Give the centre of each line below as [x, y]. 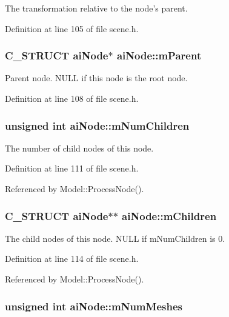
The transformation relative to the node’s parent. [96, 8]
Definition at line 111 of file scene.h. [72, 168]
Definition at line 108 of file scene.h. [72, 98]
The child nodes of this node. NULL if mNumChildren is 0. [115, 238]
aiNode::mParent [159, 55]
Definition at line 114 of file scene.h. [72, 259]
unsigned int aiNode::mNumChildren [97, 125]
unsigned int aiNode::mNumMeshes [94, 306]
